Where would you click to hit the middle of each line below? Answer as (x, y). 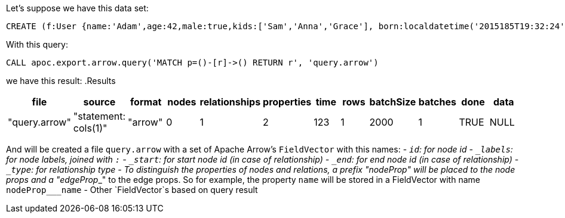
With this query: (37, 44)
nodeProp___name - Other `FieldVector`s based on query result (132, 190)
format (146, 102)
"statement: (99, 116)
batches (437, 102)
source (99, 102)
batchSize (393, 102)
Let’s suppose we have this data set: (77, 8)
